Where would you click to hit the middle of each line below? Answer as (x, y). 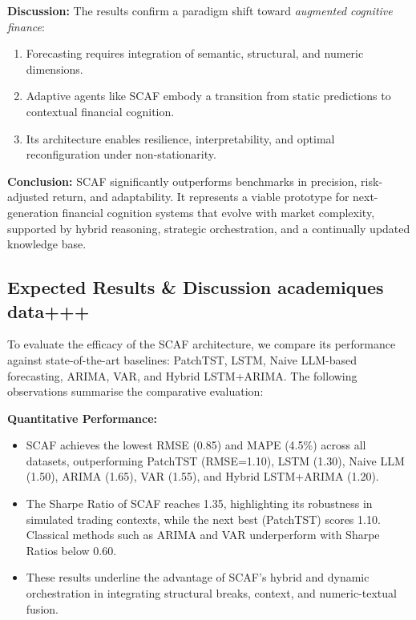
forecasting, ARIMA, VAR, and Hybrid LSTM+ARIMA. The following (182, 375)
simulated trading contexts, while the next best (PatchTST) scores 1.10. (203, 519)
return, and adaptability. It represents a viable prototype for (201, 197)
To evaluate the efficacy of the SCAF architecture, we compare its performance (202, 344)
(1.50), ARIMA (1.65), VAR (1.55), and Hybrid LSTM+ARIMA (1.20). (202, 476)
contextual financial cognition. (100, 111)
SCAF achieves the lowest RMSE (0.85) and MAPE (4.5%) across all (196, 445)
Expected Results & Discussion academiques (196, 287)
